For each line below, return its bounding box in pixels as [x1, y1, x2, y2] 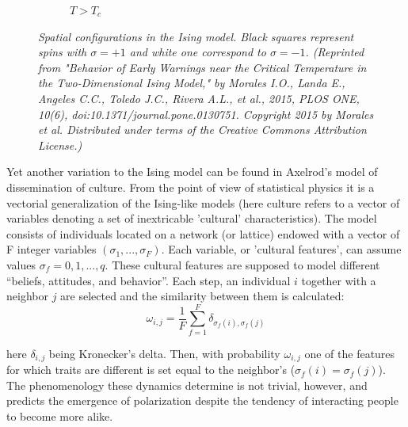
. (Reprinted [305, 44, 364, 60]
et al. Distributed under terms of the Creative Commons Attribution [38, 121, 367, 138]
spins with [38, 44, 87, 60]
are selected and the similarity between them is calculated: [60, 288, 345, 304]
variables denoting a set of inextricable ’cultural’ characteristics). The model [6, 210, 377, 227]
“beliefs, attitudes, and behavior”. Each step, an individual [6, 272, 291, 288]
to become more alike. [6, 408, 113, 425]
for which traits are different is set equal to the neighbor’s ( [6, 361, 296, 378]
